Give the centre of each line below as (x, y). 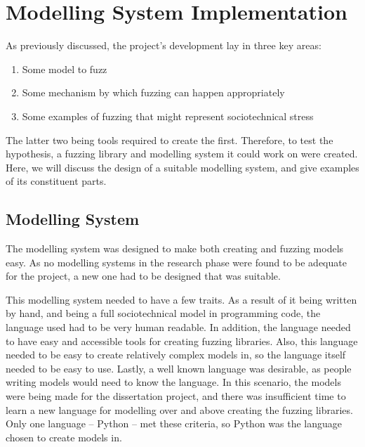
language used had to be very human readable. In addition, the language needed (178, 327)
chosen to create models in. (64, 437)
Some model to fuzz (65, 69)
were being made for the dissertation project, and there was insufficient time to (176, 396)
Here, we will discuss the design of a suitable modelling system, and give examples (182, 167)
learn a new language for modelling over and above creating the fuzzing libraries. (179, 409)
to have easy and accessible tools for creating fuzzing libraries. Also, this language (182, 341)
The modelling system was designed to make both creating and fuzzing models (175, 248)
